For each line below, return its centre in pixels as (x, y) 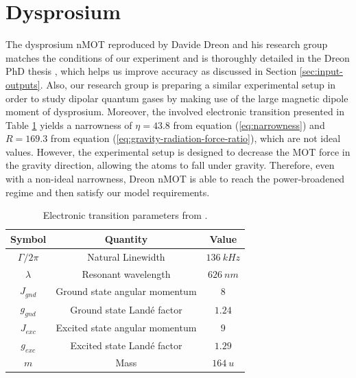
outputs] (23, 84)
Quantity (126, 238)
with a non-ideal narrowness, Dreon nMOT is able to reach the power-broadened (175, 179)
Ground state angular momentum (126, 291)
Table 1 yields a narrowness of (69, 125)
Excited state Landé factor (126, 345)
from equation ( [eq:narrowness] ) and (249, 125)
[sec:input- (321, 71)
